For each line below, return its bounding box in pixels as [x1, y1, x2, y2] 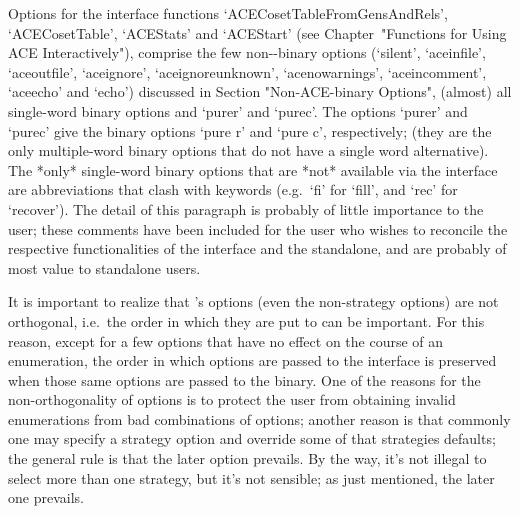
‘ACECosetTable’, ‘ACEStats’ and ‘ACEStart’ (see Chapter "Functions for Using [8, 22, 507, 43]
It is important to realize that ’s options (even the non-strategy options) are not [8, 291, 499, 312]
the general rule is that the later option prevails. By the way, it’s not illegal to [8, 448, 487, 469]
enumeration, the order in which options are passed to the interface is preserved [8, 350, 497, 371]
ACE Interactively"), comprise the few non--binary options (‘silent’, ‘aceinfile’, [8, 42, 486, 63]
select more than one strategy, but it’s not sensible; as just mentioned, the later [8, 467, 495, 488]
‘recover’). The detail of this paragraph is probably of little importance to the [8, 198, 484, 219]
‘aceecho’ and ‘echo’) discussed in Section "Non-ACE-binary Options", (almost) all [8, 81, 512, 102]
